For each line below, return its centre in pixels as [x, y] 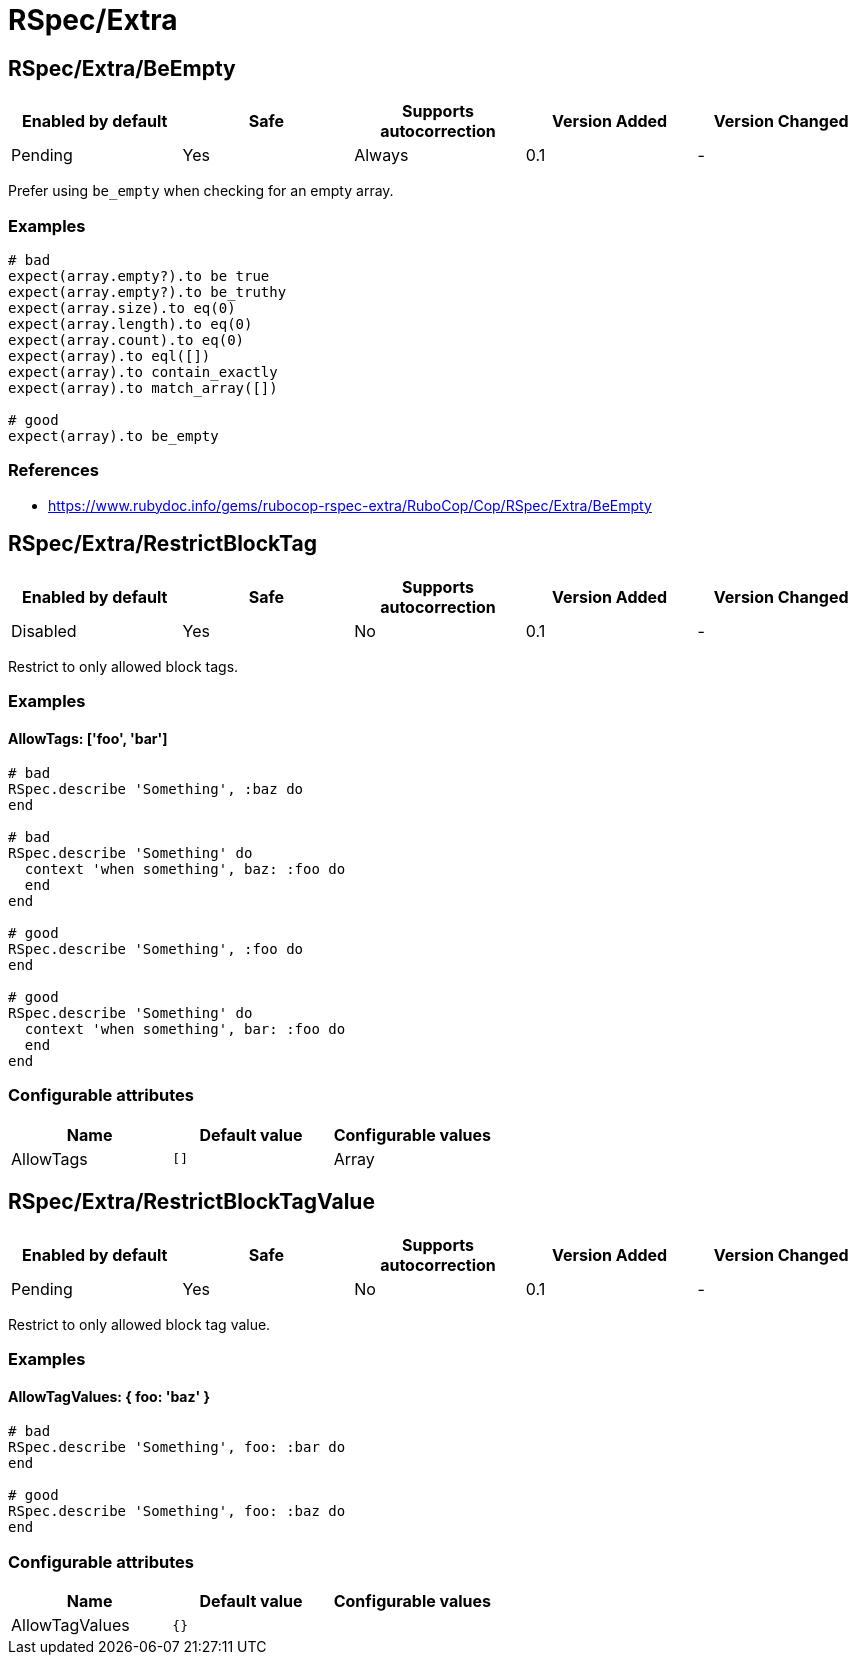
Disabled [44, 630]
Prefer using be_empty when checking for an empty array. [201, 191]
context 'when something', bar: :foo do [185, 1029]
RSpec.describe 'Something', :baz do [156, 789]
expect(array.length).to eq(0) [130, 323]
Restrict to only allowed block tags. [123, 666]
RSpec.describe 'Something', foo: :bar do [177, 1447]
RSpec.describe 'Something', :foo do [156, 949]
